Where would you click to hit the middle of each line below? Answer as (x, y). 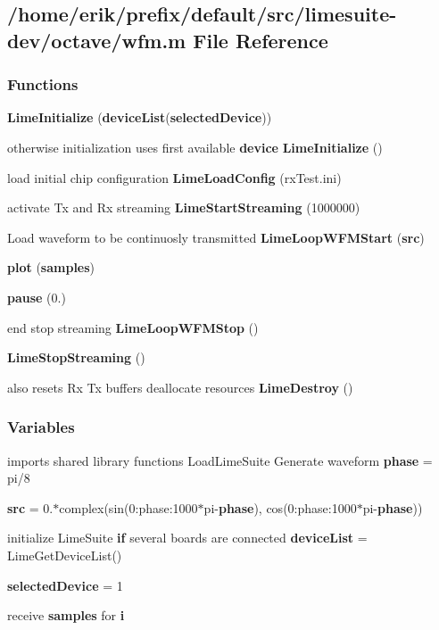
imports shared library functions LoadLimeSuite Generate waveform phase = (220, 460)
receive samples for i (66, 615)
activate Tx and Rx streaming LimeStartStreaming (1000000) (184, 207)
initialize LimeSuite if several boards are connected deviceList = (187, 538)
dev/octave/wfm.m (97, 40)
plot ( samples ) (51, 267)
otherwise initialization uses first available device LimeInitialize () (195, 147)
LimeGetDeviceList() (65, 555)
